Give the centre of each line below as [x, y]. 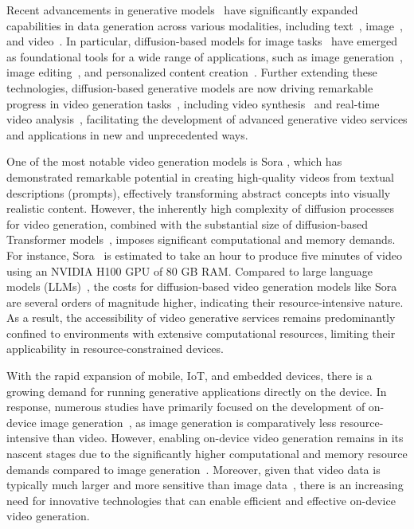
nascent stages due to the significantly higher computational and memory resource [207, 454]
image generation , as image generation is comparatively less [188, 422]
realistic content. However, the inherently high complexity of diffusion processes [201, 208]
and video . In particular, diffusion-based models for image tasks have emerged [202, 41]
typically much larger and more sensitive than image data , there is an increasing [205, 485]
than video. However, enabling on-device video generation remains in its [228, 438]
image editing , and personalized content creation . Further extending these [192, 72]
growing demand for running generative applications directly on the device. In [197, 391]
